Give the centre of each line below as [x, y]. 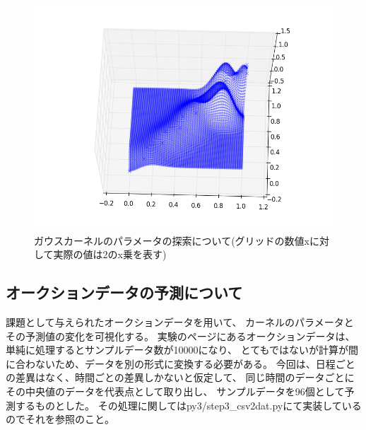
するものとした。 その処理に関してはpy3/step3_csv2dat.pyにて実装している [188, 405]
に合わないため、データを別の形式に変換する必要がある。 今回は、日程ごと [181, 363]
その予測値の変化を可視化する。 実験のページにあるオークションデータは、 [181, 336]
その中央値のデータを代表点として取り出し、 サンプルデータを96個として [175, 391]
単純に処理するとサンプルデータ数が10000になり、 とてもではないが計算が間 [182, 350]
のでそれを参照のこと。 [60, 419]
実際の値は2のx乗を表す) [110, 254]
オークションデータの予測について [124, 292]
